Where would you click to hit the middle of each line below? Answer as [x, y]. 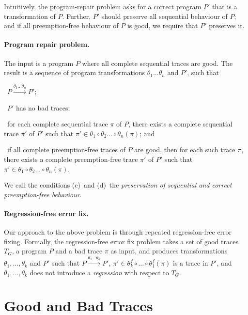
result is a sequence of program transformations [75, 72]
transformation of [30, 16]
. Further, [77, 16]
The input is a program [39, 63]
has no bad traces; [43, 107]
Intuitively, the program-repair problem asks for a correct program [103, 6]
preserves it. [227, 25]
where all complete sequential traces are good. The [157, 63]
